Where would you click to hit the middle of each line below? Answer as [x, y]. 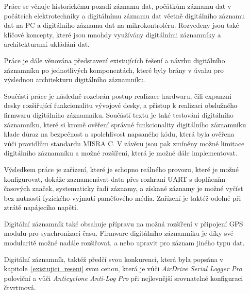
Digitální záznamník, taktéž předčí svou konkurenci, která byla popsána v [114, 259]
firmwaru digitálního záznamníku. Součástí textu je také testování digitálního [119, 114]
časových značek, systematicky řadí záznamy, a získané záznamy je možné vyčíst [124, 188]
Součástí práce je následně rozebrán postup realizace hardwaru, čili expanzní [118, 95]
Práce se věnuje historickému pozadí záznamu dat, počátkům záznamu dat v [118, 6]
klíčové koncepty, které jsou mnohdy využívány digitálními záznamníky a [112, 34]
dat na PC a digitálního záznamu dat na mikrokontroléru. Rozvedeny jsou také [122, 25]
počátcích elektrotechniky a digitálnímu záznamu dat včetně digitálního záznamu [125, 15]
